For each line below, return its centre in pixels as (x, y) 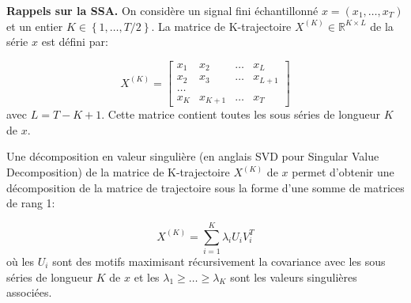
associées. (29, 292)
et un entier (35, 26)
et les (147, 276)
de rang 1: (31, 203)
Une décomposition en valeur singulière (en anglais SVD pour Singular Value (193, 156)
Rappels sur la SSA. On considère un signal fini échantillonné (162, 10)
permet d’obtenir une (343, 172)
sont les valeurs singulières (294, 276)
